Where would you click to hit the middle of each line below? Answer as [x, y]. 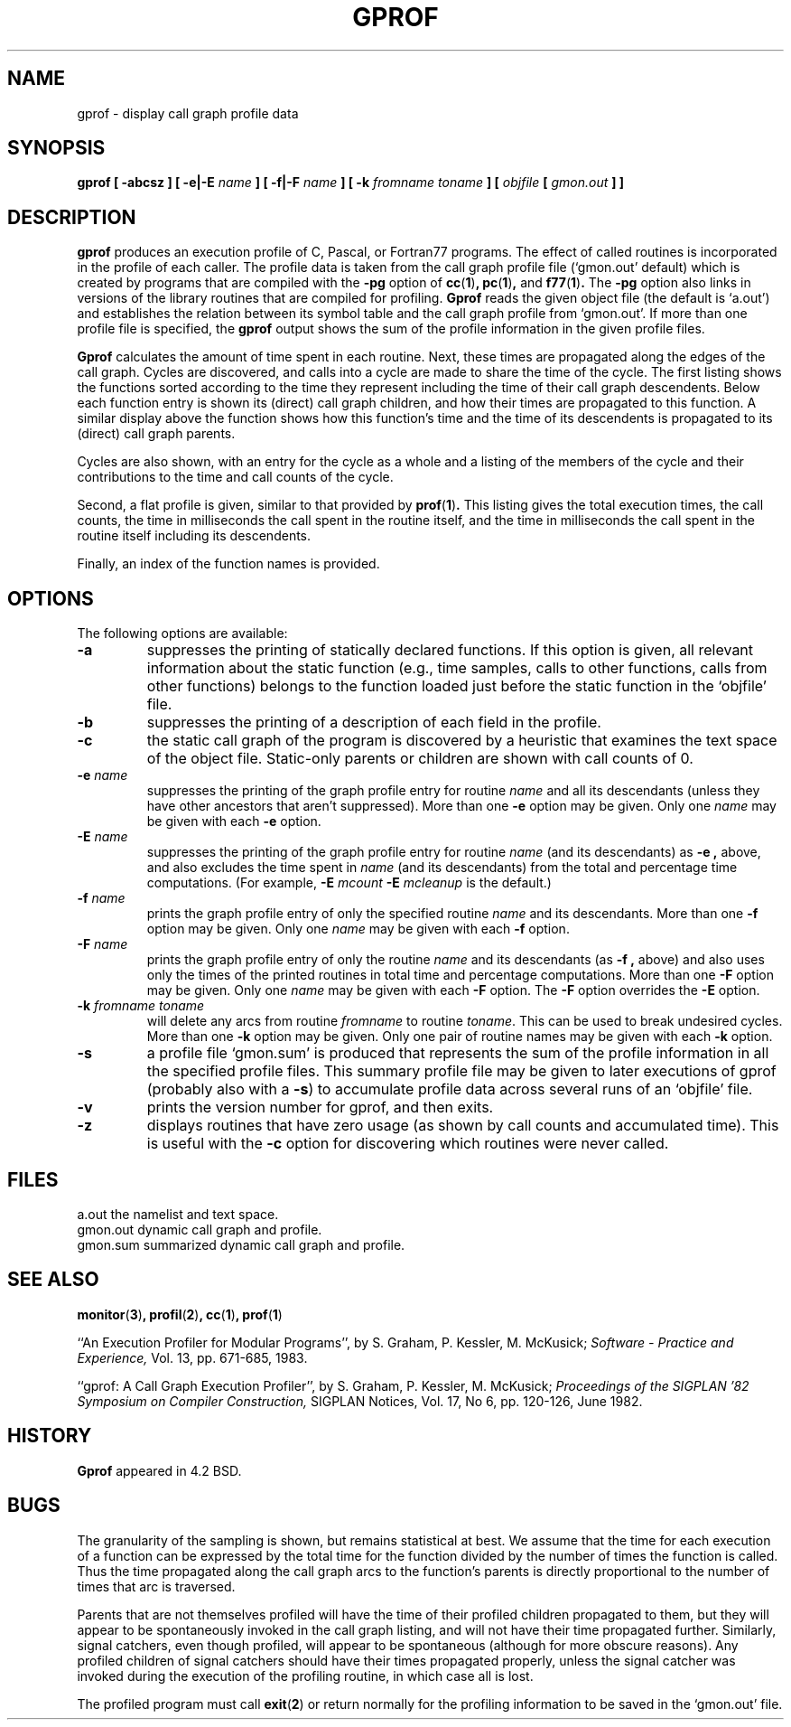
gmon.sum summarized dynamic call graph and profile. [241, 1244]
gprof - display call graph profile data [188, 113]
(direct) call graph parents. [156, 434]
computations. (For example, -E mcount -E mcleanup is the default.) [349, 883]
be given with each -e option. [234, 821]
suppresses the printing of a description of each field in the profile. [374, 723]
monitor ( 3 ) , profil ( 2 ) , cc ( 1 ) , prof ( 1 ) [180, 1314]
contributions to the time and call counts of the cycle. [235, 477]
